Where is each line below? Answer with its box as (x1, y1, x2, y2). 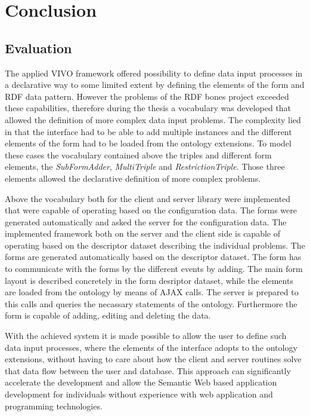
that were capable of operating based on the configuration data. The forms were (5, 204, 297, 216)
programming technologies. (5, 399, 103, 412)
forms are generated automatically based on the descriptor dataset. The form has (5, 250, 302, 263)
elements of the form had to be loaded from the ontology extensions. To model (5, 137, 292, 149)
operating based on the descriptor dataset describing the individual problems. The (5, 238, 305, 251)
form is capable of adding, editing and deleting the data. (5, 309, 211, 322)
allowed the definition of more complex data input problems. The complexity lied (5, 113, 301, 126)
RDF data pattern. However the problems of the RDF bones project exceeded (5, 90, 289, 102)
